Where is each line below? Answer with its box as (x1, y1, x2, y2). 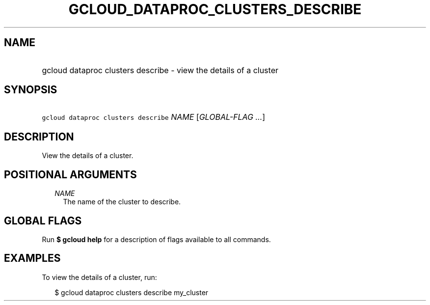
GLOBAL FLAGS (4, 214, 82, 227)
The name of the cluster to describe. (63, 197, 181, 206)
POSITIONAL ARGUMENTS (4, 168, 137, 181)
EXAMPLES (4, 252, 61, 265)
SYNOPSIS (4, 83, 57, 96)
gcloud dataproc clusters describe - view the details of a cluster (42, 65, 278, 75)
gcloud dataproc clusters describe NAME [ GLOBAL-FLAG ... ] (42, 112, 266, 122)
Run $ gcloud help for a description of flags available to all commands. (42, 235, 271, 244)
